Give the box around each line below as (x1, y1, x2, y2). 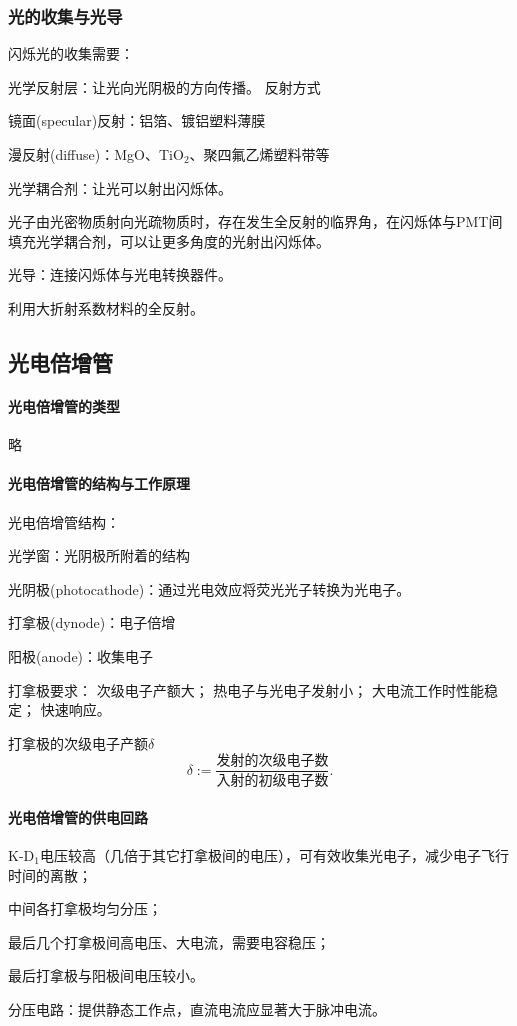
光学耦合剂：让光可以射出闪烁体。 (8, 177, 232, 198)
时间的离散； (8, 864, 92, 885)
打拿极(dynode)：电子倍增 (8, 612, 176, 633)
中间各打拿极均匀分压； (8, 898, 162, 919)
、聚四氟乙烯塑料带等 (189, 144, 330, 164)
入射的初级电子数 (216, 774, 329, 789)
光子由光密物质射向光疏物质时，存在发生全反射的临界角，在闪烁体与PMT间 (8, 211, 503, 232)
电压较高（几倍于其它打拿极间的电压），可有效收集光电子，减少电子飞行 (39, 844, 509, 865)
